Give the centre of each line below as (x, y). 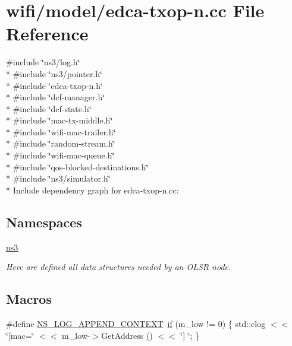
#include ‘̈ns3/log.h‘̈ (43, 62)
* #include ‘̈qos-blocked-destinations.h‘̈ (77, 166)
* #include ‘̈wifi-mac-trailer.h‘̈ (61, 131)
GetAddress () (127, 335)
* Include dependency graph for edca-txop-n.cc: (92, 190)
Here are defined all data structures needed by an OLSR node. (119, 267)
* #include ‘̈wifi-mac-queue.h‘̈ (60, 155)
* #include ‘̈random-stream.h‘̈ (61, 143)
